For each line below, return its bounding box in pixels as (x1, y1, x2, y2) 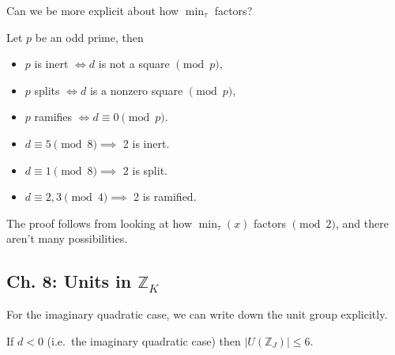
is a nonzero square (89, 81, 183, 98)
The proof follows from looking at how (6, 214, 193, 231)
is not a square (98, 55, 170, 72)
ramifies (34, 108, 73, 125)
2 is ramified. (134, 188, 197, 205)
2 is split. (122, 161, 167, 178)
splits (34, 81, 60, 98)
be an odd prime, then (35, 28, 144, 45)
